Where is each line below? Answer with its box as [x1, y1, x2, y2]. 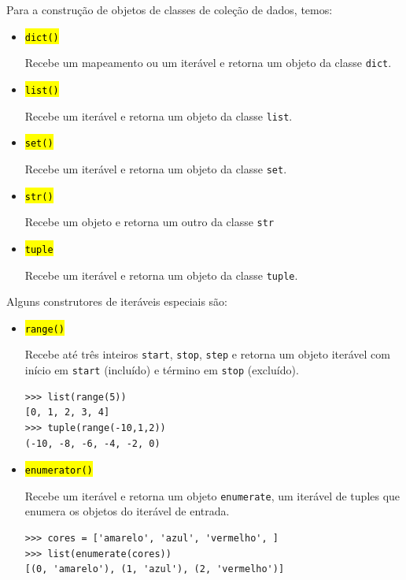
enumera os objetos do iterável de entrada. [24, 503, 230, 519]
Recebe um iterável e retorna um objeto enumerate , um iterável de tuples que [24, 487, 400, 504]
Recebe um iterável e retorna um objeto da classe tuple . [24, 266, 298, 283]
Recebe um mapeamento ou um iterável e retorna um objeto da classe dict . [24, 54, 392, 71]
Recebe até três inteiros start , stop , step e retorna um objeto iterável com [24, 346, 390, 362]
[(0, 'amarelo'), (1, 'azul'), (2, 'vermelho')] [24, 563, 285, 575]
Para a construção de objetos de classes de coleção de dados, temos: [6, 2, 333, 17]
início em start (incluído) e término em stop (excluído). [24, 362, 299, 378]
